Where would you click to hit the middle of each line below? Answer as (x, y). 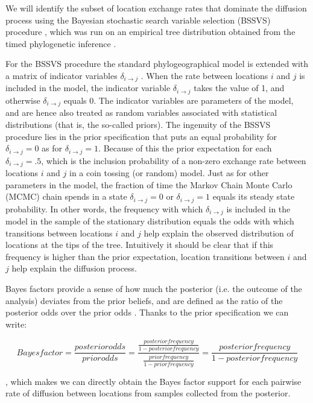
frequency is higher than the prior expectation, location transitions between (145, 256)
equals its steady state (254, 196)
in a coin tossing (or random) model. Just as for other (169, 173)
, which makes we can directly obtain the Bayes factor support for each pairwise (153, 381)
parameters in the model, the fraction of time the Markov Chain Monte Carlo (149, 184)
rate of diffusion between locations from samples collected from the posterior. (148, 393)
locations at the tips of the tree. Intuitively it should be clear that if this (140, 245)
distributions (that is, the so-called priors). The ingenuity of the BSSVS (138, 124)
